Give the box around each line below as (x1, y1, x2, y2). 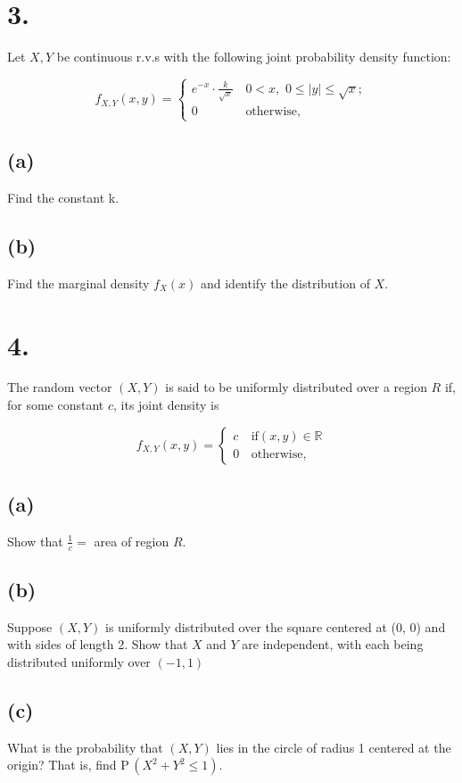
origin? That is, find (7, 755, 117, 774)
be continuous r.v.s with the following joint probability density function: (56, 47, 451, 66)
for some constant (7, 396, 104, 414)
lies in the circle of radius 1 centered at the (216, 737, 451, 756)
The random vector (7, 378, 112, 396)
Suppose (7, 617, 53, 636)
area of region (94, 531, 169, 550)
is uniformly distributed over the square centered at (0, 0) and (105, 617, 446, 636)
